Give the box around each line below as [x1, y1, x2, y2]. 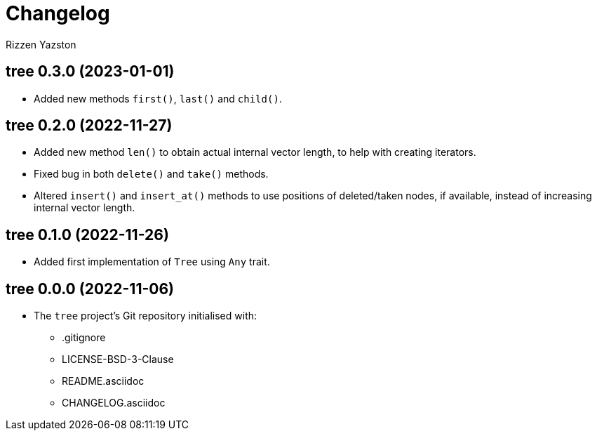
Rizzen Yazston [6, 38, 76, 51]
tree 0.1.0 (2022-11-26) [6, 225, 169, 244]
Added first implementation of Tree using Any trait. [34, 256, 270, 268]
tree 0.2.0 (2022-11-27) [6, 117, 173, 135]
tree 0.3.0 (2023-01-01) [6, 62, 175, 81]
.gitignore [62, 331, 106, 344]
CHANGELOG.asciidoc [62, 397, 166, 409]
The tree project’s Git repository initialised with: [34, 310, 257, 322]
